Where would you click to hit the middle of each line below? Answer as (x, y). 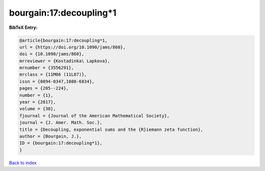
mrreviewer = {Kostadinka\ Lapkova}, (65, 61)
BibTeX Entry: (23, 27)
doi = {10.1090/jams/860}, (52, 54)
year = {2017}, (38, 102)
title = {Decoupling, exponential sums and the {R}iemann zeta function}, (111, 129)
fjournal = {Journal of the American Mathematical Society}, (94, 116)
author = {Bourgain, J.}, (51, 136)
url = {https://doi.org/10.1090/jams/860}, (73, 47)
